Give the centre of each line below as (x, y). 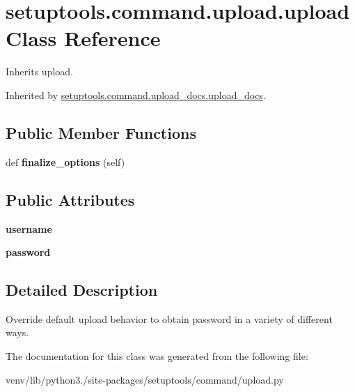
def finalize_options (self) (65, 161)
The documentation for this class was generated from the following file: (157, 356)
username (29, 228)
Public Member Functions (101, 132)
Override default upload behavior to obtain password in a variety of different (169, 318)
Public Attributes (70, 199)
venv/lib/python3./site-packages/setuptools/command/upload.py (145, 379)
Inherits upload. (39, 71)
